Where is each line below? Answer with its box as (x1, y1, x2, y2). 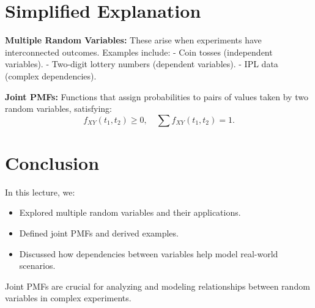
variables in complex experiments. (5, 291, 132, 304)
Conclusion (5, 150, 100, 175)
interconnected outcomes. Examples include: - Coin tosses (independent (5, 45, 273, 58)
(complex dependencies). (5, 69, 97, 82)
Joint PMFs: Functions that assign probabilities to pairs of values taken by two (5, 90, 308, 103)
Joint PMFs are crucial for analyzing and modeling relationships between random (5, 279, 310, 292)
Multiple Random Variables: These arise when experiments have (5, 34, 262, 46)
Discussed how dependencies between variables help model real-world (19, 247, 278, 260)
